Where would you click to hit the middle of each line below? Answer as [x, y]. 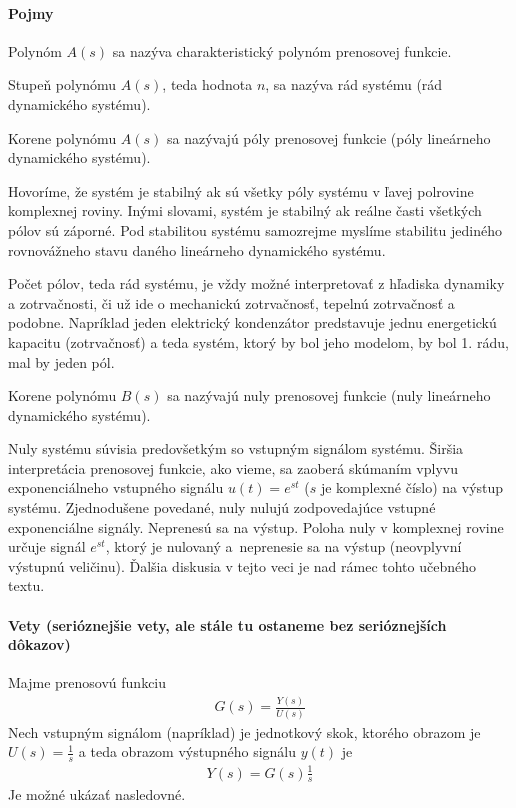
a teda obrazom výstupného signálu [187, 751]
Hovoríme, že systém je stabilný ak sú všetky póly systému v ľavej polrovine [241, 190]
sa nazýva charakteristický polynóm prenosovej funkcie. [282, 50]
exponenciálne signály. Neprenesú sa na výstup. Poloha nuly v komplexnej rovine [256, 526]
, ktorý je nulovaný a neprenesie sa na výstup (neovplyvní [283, 546]
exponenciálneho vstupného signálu [116, 487]
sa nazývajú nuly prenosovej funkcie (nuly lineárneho [329, 395]
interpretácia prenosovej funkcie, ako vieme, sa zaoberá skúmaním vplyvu [233, 467]
